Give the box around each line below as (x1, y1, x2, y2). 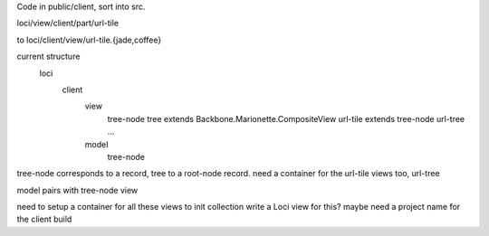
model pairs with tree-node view (16, 184, 139, 195)
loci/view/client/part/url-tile (16, 18, 120, 29)
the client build (16, 213, 72, 225)
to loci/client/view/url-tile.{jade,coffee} (16, 34, 162, 45)
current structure (16, 51, 81, 62)
